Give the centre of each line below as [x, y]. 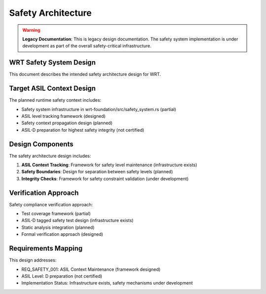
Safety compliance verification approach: [51, 204]
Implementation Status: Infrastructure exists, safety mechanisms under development [107, 283]
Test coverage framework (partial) [56, 214]
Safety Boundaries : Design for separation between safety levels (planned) [97, 172]
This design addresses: [33, 260]
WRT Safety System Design [52, 62]
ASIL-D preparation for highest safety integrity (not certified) [83, 130]
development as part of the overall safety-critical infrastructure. [87, 46]
